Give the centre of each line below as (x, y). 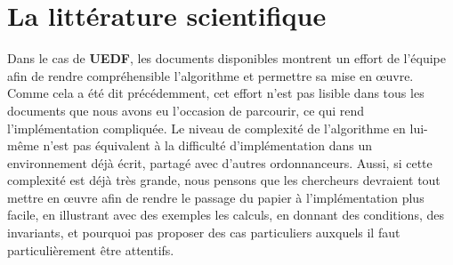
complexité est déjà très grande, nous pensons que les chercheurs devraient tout (224, 180)
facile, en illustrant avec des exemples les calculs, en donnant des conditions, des (226, 215)
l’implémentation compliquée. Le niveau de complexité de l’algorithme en (206, 128)
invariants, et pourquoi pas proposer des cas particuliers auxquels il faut (204, 233)
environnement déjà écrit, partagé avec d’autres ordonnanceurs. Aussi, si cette (220, 162)
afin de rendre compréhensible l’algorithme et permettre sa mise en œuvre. (210, 75)
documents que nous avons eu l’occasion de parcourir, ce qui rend (186, 110)
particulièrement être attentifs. (91, 249)
